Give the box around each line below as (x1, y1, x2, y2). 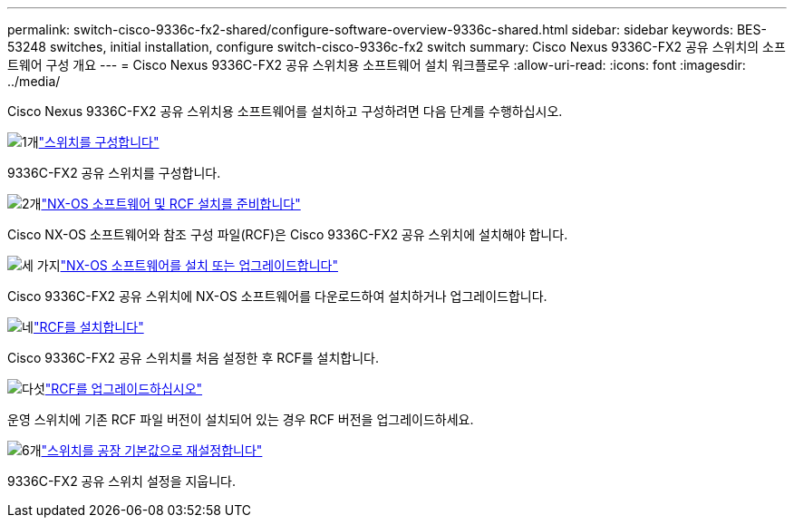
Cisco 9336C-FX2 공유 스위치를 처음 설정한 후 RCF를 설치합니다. (7, 350, 379, 365)
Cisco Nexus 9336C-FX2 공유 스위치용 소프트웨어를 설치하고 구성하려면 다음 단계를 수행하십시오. (7, 103, 563, 119)
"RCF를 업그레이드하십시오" (44, 381, 203, 396)
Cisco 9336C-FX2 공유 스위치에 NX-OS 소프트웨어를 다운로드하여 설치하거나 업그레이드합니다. (7, 288, 547, 304)
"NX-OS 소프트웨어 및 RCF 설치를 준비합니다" (41, 196, 301, 211)
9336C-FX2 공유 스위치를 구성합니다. (7, 165, 221, 180)
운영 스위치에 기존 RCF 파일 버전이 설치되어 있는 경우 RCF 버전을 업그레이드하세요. (7, 412, 474, 427)
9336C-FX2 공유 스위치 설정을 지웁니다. (7, 473, 237, 489)
